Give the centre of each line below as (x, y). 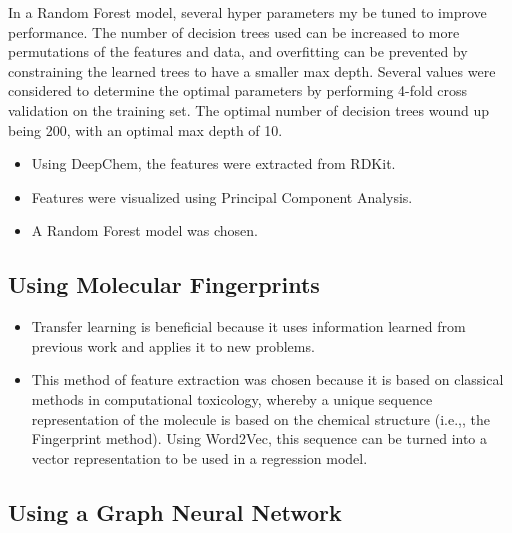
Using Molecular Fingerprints (164, 284)
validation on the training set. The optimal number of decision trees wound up (249, 109)
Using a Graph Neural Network (175, 511)
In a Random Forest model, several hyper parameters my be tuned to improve (247, 12)
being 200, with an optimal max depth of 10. (145, 129)
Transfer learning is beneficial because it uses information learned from (248, 326)
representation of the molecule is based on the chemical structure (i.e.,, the (260, 418)
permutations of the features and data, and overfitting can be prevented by (238, 51)
